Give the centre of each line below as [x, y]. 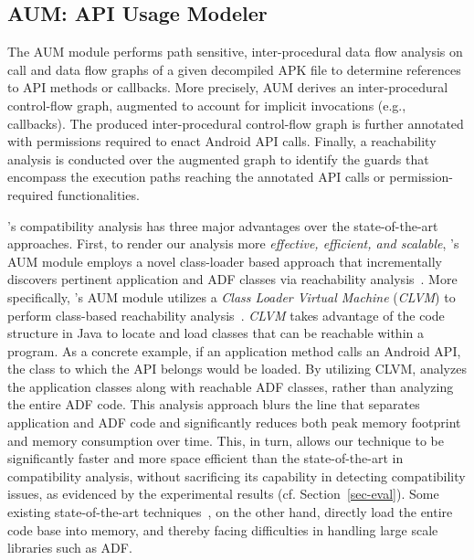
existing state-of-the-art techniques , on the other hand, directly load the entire [230, 512]
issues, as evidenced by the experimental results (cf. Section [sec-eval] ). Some [223, 494]
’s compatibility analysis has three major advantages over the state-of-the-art [223, 225]
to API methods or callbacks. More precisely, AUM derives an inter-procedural [228, 87]
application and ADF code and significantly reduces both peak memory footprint [234, 423]
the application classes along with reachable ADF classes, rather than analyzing [231, 386]
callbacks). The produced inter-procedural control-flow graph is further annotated [236, 123]
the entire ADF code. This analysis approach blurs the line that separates [214, 404]
